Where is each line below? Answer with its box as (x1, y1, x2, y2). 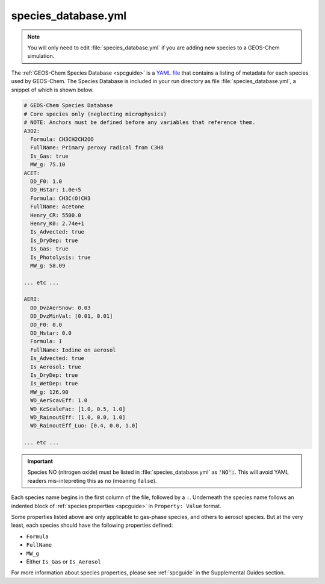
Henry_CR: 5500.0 (30, 211, 81, 219)
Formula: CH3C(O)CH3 (30, 194, 91, 202)
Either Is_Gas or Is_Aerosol (26, 558, 102, 565)
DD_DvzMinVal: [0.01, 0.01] (30, 313, 113, 320)
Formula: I (30, 338, 63, 345)
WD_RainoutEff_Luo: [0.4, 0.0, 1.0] (30, 422, 138, 429)
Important (27, 458, 54, 465)
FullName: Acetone (30, 203, 84, 210)
